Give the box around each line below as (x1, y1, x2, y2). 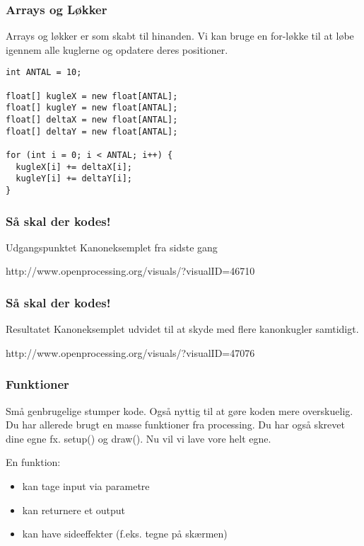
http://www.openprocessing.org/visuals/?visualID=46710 (6, 263, 255, 278)
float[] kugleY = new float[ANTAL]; (6, 103, 178, 113)
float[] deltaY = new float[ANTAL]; (6, 126, 178, 137)
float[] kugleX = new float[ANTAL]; (6, 91, 178, 101)
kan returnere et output (22, 502, 125, 517)
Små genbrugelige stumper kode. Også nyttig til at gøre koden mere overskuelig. (6, 403, 353, 418)
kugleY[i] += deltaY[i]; (16, 174, 132, 184)
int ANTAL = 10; (6, 67, 82, 78)
